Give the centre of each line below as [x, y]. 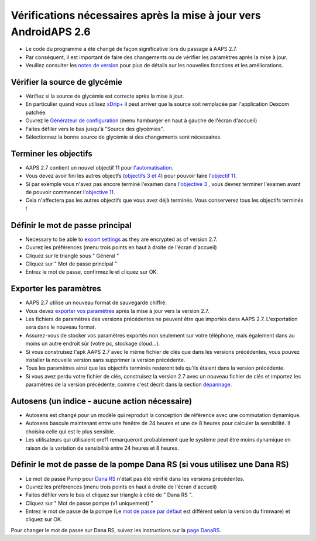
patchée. [36, 112]
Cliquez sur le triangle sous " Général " [72, 256]
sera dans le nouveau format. [61, 327]
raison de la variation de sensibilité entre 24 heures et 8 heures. [102, 448]
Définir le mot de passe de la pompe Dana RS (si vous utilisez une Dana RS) [150, 465]
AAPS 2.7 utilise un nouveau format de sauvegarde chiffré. [96, 303]
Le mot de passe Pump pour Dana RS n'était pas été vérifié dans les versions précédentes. [135, 478]
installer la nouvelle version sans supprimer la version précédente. [105, 360]
